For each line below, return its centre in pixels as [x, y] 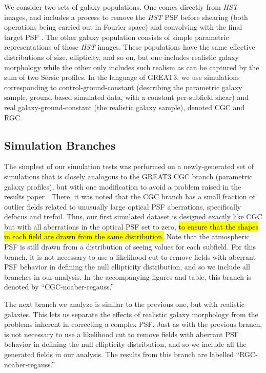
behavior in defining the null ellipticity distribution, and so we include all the [125, 344]
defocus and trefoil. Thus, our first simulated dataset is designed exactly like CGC [133, 216]
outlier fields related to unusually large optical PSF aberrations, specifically [123, 206]
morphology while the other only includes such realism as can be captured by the [132, 67]
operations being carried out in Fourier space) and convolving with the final [123, 27]
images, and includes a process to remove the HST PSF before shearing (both [126, 17]
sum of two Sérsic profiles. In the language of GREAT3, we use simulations [122, 77]
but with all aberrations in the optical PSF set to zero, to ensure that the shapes [131, 226]
